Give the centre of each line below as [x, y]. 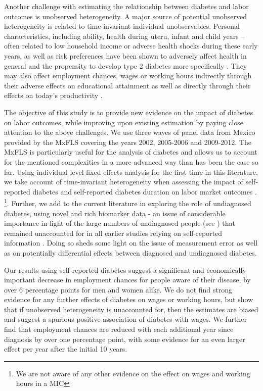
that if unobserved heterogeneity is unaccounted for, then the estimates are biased [131, 309]
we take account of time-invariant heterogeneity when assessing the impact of [124, 182]
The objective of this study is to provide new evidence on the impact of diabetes [129, 112]
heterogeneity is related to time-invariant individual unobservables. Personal [122, 26]
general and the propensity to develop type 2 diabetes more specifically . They [126, 65]
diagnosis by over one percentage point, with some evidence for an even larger [125, 339]
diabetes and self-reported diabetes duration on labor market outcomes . [145, 191]
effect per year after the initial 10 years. [66, 349]
